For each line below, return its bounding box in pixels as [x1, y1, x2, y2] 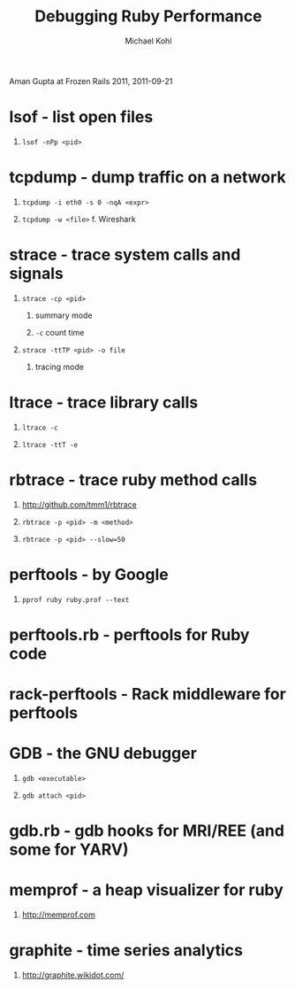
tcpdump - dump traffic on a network [9, 167, 286, 188]
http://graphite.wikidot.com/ [21, 970, 125, 980]
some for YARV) [9, 839, 129, 860]
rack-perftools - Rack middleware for [9, 684, 287, 704]
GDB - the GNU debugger [9, 744, 197, 763]
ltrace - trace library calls [9, 392, 199, 413]
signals [9, 264, 64, 283]
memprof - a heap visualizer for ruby [9, 880, 284, 900]
